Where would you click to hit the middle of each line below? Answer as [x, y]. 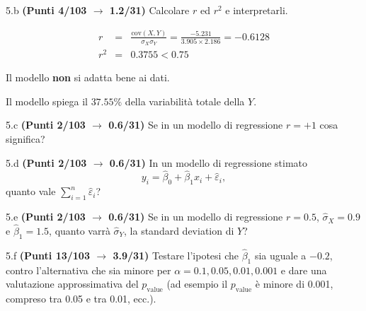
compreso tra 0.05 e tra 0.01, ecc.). [81, 299]
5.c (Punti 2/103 [46, 125]
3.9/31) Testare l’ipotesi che [176, 255]
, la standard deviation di [179, 230]
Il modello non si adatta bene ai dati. [88, 77]
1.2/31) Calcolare [149, 10]
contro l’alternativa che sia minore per [88, 270]
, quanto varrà [80, 230]
